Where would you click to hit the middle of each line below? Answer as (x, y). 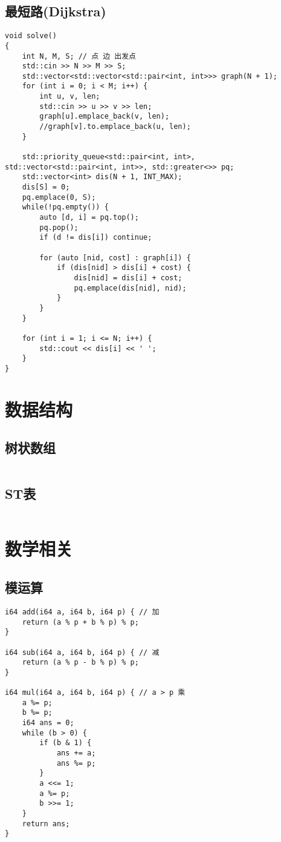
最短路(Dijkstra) (56, 11)
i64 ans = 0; (48, 723)
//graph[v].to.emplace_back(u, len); (115, 127)
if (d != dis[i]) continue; (96, 238)
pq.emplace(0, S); (59, 197)
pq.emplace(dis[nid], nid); (130, 288)
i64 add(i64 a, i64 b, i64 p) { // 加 (82, 612)
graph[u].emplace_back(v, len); (105, 117)
